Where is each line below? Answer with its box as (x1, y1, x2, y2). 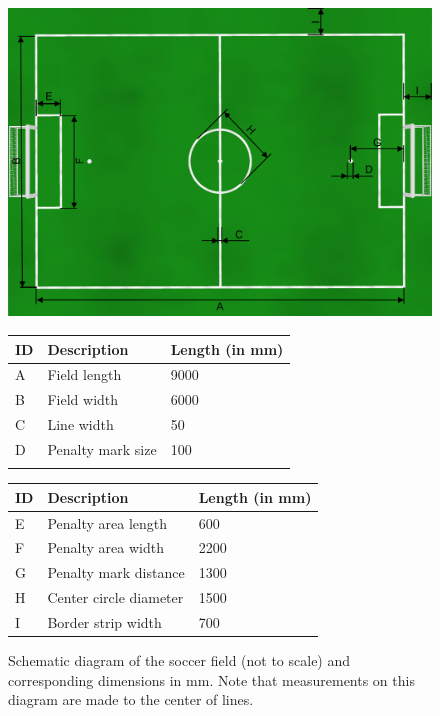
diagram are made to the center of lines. (8, 689, 254, 710)
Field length (47, 364, 122, 385)
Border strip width (47, 612, 162, 632)
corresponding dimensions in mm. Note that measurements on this (8, 669, 415, 690)
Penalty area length (47, 512, 168, 533)
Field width (47, 389, 119, 410)
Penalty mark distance (47, 562, 185, 583)
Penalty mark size (47, 438, 157, 459)
